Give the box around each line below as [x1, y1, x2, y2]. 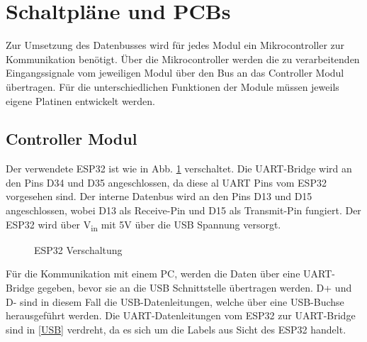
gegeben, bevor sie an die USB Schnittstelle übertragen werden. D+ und [37, 280, 352, 294]
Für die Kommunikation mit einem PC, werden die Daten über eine [6, 266, 300, 281]
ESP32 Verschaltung [34, 242, 123, 257]
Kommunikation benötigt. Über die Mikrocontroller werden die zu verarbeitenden [6, 51, 360, 66]
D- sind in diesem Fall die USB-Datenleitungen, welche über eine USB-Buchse [6, 294, 344, 309]
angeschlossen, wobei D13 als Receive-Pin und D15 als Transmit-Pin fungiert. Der [6, 203, 361, 218]
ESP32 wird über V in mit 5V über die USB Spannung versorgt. [6, 216, 281, 233]
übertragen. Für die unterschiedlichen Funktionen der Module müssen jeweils [6, 79, 339, 94]
